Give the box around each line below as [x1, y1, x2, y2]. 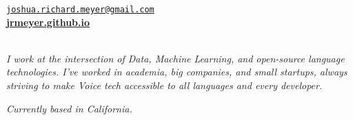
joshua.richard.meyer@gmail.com [6, 5, 154, 14]
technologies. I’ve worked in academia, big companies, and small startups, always [6, 64, 347, 79]
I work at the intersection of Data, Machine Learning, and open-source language [6, 51, 345, 65]
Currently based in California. [6, 101, 132, 115]
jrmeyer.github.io [6, 14, 90, 29]
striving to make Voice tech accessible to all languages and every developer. [6, 78, 323, 93]
